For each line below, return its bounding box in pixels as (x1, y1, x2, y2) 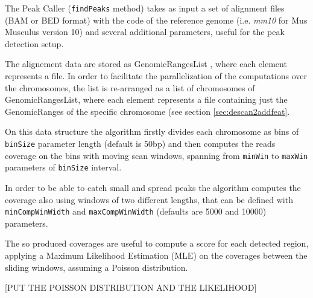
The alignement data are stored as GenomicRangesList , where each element (5, 57, 287, 70)
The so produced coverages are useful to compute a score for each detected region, (5, 237, 309, 250)
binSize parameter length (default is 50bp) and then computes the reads (5, 137, 276, 149)
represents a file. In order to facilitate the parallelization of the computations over (5, 70, 307, 82)
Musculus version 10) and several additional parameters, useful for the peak (5, 25, 285, 38)
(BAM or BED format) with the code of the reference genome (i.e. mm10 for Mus (5, 13, 308, 26)
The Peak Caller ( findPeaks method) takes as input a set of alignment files (5, 2, 285, 14)
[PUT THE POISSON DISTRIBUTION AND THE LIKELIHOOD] (5, 281, 257, 294)
